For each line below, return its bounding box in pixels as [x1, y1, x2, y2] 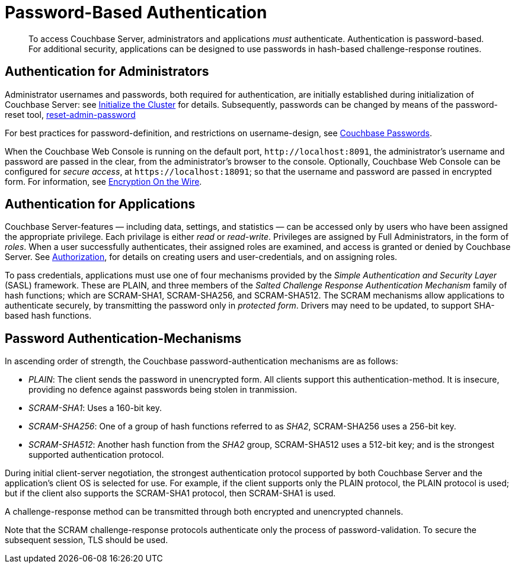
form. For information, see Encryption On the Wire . [5, 176, 202, 187]
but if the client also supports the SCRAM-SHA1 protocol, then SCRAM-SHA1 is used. [5, 488, 336, 499]
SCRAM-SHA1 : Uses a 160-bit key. [28, 403, 162, 413]
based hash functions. [5, 310, 92, 321]
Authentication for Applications [5, 197, 196, 212]
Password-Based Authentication [5, 2, 267, 23]
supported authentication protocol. [28, 450, 164, 460]
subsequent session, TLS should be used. [5, 535, 168, 545]
